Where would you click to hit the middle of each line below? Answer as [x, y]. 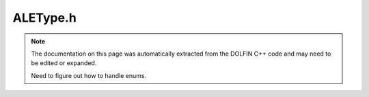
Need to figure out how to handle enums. [89, 75]
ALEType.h [44, 18]
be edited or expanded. [64, 63]
